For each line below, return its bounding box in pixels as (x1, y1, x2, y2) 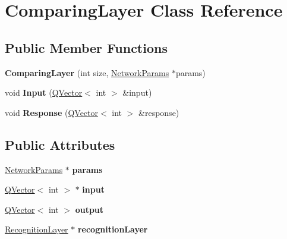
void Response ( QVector (5, 106, 99, 118)
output (75, 203, 104, 215)
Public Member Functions (5, 38, 168, 56)
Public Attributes (5, 135, 115, 153)
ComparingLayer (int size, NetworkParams (5, 66, 169, 78)
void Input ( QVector (5, 86, 83, 99)
